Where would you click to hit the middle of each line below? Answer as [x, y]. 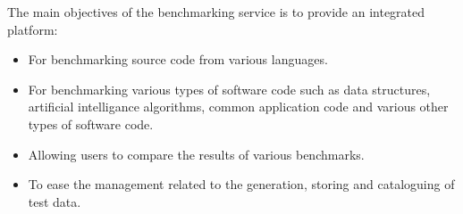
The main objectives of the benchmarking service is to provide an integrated [216, 12]
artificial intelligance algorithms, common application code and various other [238, 107]
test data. [55, 201]
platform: [33, 29]
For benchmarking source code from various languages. [178, 59]
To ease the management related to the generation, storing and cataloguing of [241, 184]
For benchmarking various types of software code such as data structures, [229, 89]
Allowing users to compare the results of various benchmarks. [196, 154]
